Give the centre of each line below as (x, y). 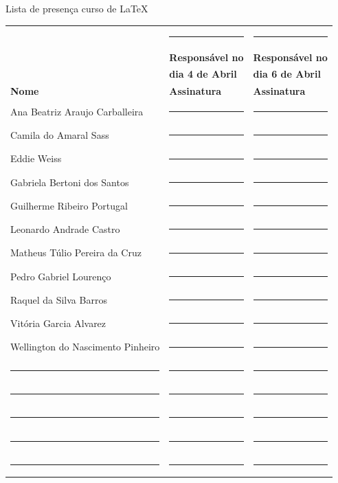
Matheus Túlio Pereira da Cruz (76, 252)
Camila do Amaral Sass (60, 135)
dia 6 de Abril (287, 74)
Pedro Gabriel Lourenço (61, 276)
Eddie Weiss (36, 158)
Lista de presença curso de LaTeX (77, 8)
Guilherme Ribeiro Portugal (69, 205)
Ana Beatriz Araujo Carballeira (77, 111)
